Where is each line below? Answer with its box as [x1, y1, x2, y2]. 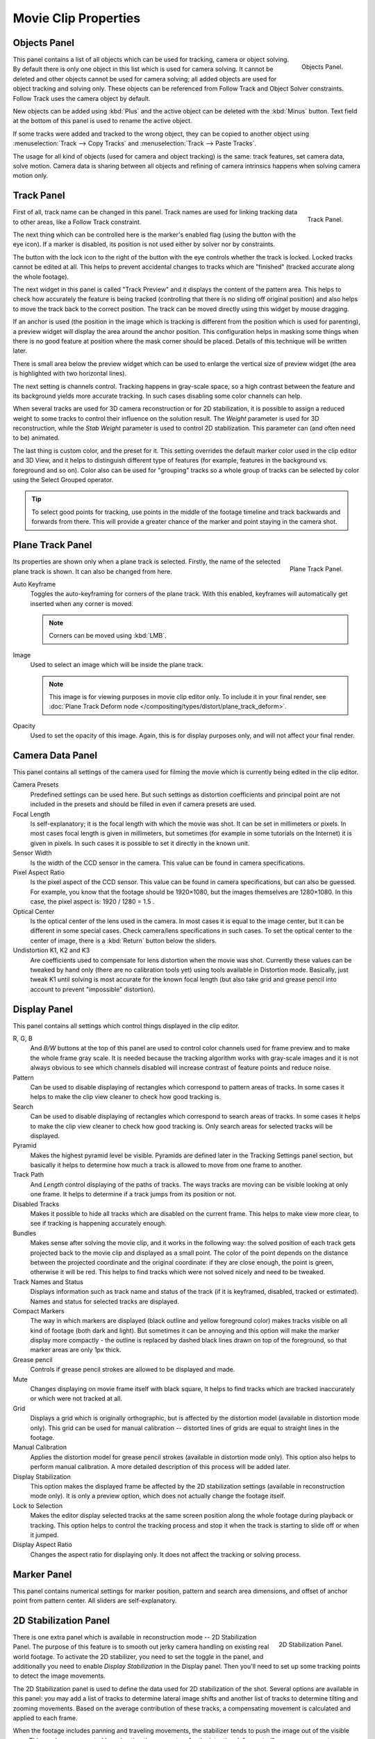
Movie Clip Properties [12, 10, 141, 26]
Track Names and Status [12, 1277, 83, 1286]
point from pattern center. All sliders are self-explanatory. [12, 1596, 177, 1605]
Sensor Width [12, 849, 52, 857]
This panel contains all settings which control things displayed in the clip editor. [12, 1021, 240, 1029]
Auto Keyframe [12, 579, 56, 588]
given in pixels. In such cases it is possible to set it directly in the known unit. [30, 839, 250, 847]
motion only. [12, 171, 49, 180]
